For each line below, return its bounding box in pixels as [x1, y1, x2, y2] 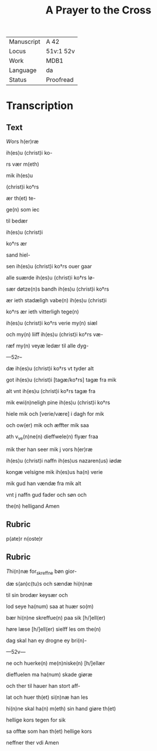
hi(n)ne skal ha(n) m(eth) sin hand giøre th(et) [6, 705, 116, 712]
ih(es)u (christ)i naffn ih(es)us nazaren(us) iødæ [6, 457, 122, 464]
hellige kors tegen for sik [6, 716, 66, 723]
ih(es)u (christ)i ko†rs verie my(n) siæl [6, 320, 98, 327]
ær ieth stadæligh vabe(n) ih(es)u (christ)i [6, 297, 107, 304]
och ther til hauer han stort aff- [6, 682, 81, 689]
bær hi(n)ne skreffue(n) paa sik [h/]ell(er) [6, 615, 105, 622]
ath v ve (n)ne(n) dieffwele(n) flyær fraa [6, 433, 98, 441]
